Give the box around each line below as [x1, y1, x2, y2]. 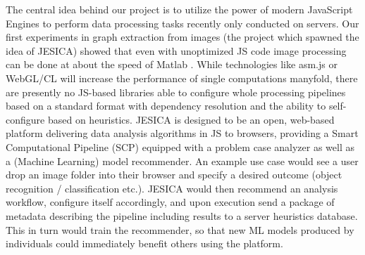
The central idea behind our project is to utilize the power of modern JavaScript [6, 2, 353, 16]
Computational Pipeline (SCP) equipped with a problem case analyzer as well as [6, 139, 354, 154]
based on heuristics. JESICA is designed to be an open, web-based [47, 112, 335, 126]
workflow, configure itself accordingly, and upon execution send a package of [6, 195, 335, 209]
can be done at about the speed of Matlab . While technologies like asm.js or [6, 57, 338, 72]
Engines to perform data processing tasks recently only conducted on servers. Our [6, 15, 359, 30]
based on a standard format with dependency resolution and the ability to [6, 98, 326, 113]
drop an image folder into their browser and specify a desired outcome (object [6, 167, 342, 182]
